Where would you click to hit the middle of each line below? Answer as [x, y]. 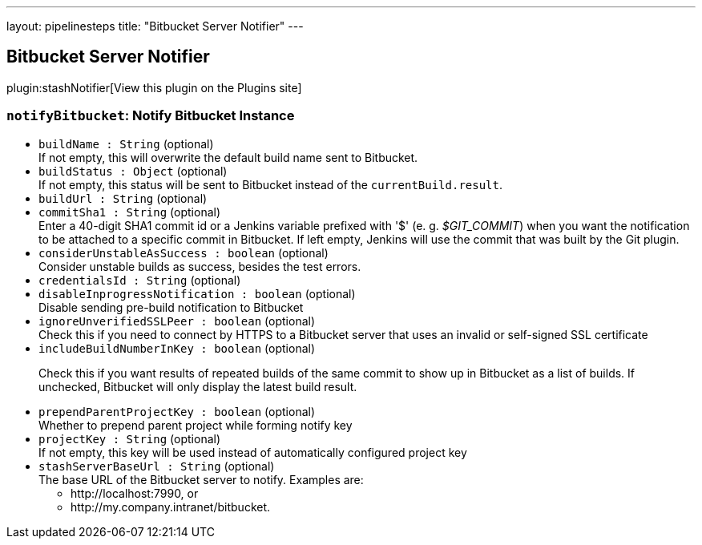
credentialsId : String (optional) [140, 280]
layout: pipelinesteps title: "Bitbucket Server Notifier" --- [155, 26]
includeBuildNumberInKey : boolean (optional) [177, 348]
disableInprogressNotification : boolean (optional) [197, 293]
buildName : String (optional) [126, 143]
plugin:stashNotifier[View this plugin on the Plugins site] [154, 87]
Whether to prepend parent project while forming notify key [196, 425]
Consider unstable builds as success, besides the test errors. [200, 266]
